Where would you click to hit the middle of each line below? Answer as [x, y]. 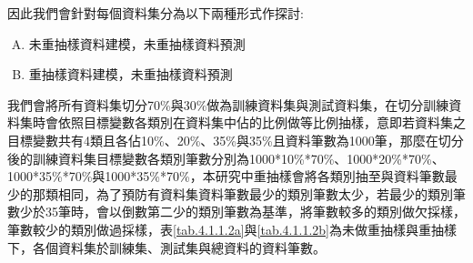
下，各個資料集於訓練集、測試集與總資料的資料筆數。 [166, 247]
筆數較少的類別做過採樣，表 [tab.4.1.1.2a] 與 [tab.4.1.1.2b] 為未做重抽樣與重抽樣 [232, 229]
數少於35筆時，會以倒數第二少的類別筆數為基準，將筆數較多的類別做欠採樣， [236, 212]
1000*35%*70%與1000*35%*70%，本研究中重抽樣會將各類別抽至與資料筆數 [226, 176]
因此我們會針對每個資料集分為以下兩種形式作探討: [156, 13]
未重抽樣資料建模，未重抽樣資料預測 [137, 43]
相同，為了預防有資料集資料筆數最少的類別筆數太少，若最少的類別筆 [262, 193]
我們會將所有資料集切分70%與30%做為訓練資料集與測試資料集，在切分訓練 [228, 104]
